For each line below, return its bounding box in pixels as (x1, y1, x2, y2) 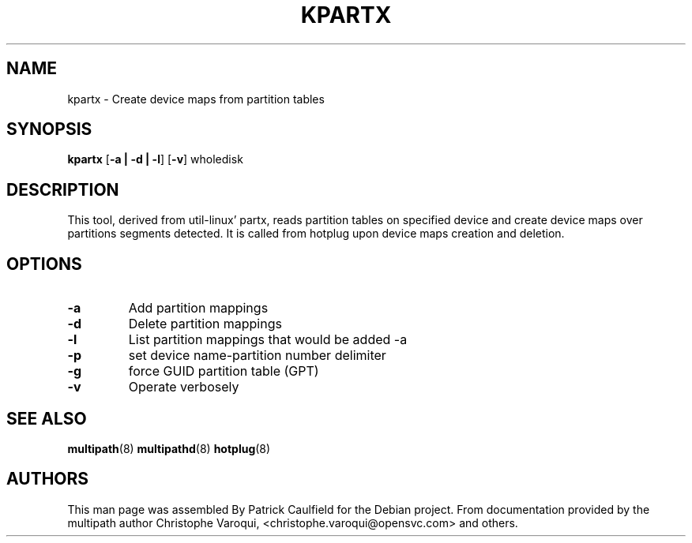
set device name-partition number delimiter (128, 347, 386, 364)
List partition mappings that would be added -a (128, 331, 408, 348)
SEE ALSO (6, 408, 87, 429)
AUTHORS (6, 469, 89, 489)
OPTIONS (6, 253, 82, 274)
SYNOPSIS (6, 119, 92, 140)
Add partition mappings (128, 300, 269, 316)
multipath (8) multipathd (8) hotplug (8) (67, 441, 271, 455)
